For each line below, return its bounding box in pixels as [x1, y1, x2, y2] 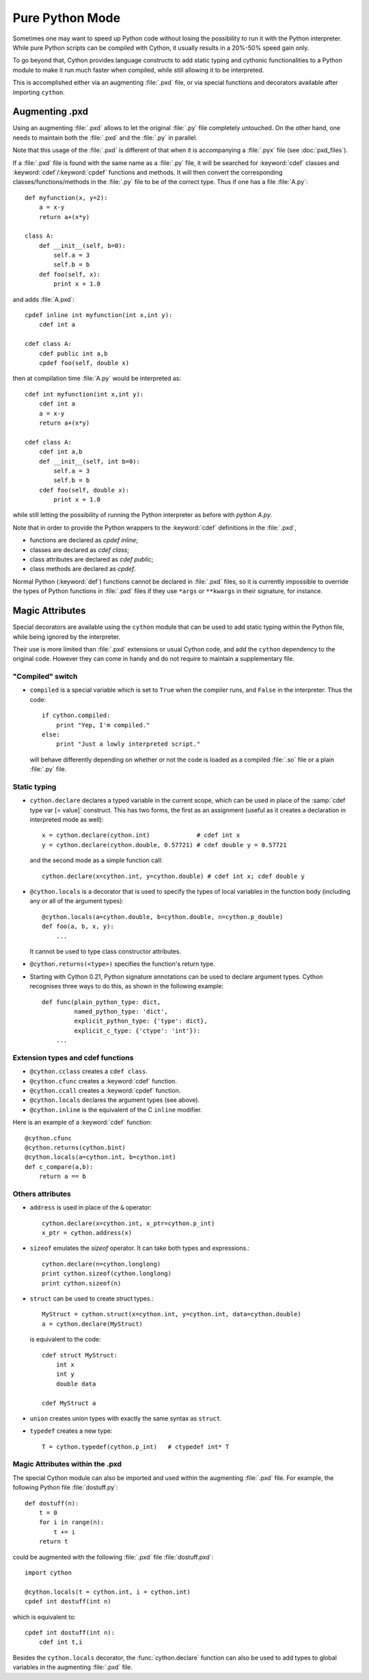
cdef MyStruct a [42, 1399, 96, 1407]
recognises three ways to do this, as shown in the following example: [29, 982, 224, 990]
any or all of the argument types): [29, 897, 124, 905]
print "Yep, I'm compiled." [55, 721, 150, 729]
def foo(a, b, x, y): [42, 923, 114, 931]
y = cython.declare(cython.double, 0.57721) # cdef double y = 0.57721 [42, 841, 287, 849]
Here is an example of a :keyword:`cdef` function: [12, 1118, 152, 1127]
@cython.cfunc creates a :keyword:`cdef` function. [29, 1077, 178, 1085]
